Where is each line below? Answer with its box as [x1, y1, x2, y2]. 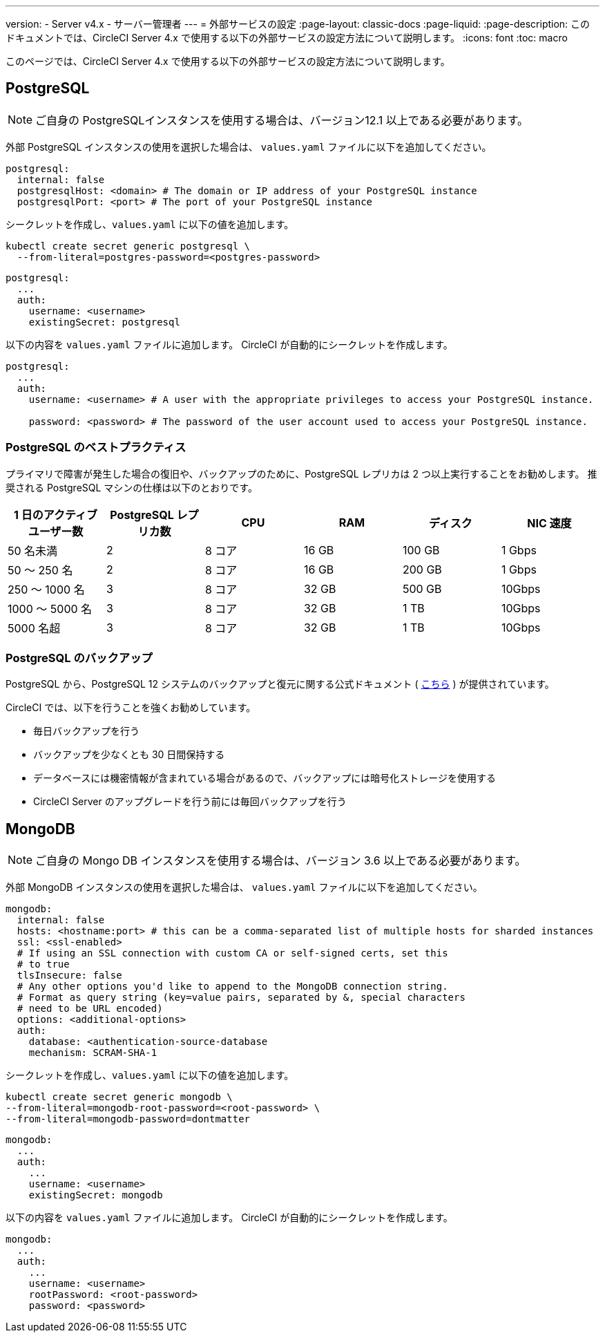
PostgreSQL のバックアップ [6, 650, 153, 665]
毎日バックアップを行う [33, 725, 140, 737]
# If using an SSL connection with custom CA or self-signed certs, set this [17, 948, 448, 959]
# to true [17, 959, 70, 970]
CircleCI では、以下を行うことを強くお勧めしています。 [6, 701, 256, 714]
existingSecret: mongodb [28, 1189, 163, 1201]
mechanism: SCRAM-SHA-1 [28, 1047, 157, 1059]
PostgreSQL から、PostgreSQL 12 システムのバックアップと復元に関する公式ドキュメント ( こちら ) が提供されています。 [6, 678, 555, 690]
